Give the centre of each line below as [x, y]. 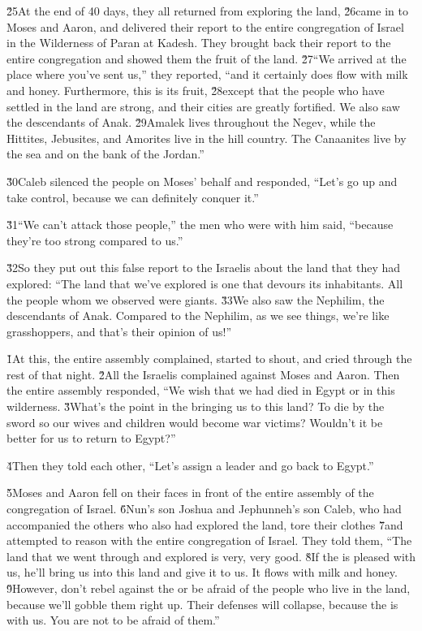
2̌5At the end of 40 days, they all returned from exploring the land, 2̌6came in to [207, 11]
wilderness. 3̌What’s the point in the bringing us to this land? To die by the [196, 406]
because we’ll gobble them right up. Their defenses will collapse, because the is [202, 604]
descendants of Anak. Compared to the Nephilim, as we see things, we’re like [198, 315]
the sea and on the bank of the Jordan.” [105, 154]
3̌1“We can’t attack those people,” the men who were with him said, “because [200, 225]
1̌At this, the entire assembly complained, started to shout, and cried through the [209, 359]
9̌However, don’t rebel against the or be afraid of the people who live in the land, [209, 588]
